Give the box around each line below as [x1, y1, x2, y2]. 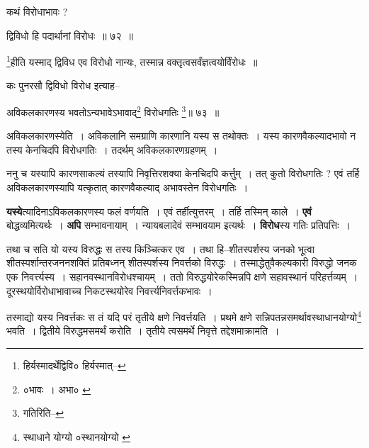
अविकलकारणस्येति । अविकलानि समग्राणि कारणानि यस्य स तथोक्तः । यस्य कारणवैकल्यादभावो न [6, 128, 356, 143]
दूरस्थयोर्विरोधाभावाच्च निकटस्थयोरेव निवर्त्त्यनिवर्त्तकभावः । [6, 283, 212, 298]
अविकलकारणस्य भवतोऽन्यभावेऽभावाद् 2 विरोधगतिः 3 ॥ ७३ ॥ [6, 103, 220, 119]
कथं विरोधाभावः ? [6, 4, 68, 18]
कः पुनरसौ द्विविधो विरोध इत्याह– [6, 78, 120, 93]
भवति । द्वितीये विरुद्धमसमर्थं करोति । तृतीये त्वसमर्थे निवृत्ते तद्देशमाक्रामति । [6, 323, 280, 338]
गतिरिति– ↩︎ [23, 405, 64, 420]
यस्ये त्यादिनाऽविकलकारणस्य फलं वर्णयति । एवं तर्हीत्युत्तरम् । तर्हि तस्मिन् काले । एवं [6, 203, 312, 218]
